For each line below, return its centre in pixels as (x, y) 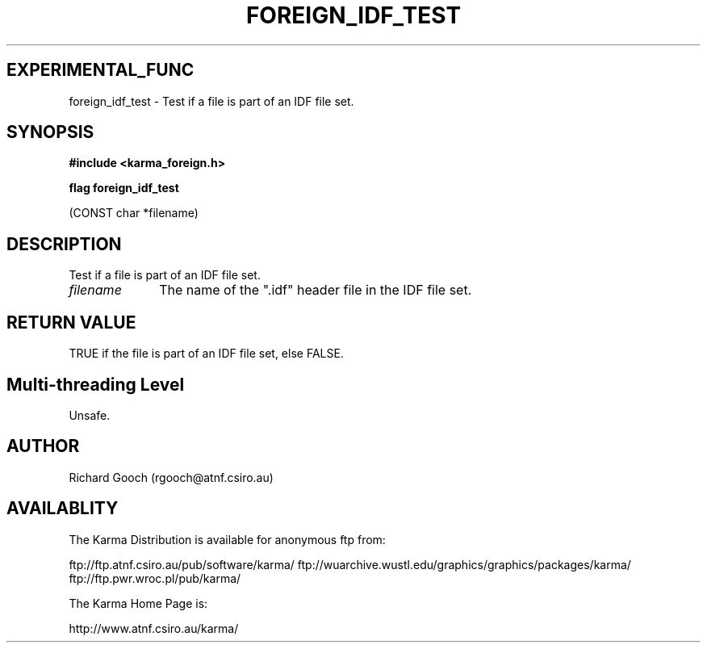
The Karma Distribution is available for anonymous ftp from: (227, 539)
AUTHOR (43, 446)
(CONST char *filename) (134, 213)
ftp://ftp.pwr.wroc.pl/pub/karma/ (155, 578)
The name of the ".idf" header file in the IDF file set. (316, 290)
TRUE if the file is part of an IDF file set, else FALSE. (206, 354)
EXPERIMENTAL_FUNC (100, 70)
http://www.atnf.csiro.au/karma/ (154, 628)
